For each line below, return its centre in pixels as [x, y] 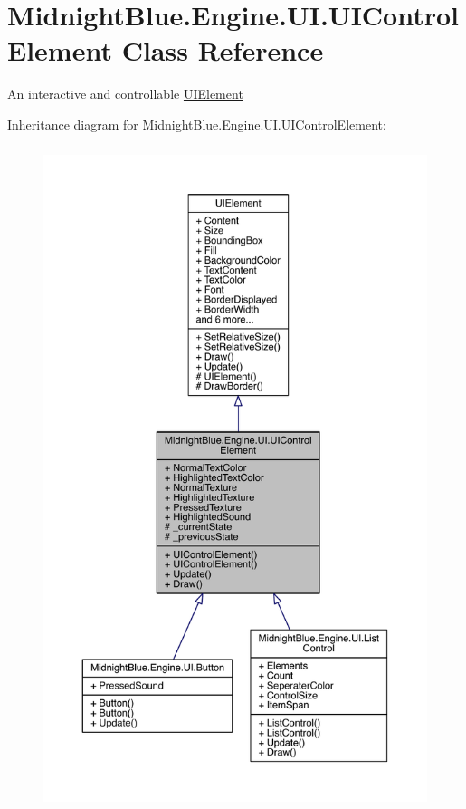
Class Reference [223, 50]
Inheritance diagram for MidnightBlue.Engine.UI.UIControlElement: [197, 124]
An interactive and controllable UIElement [125, 94]
